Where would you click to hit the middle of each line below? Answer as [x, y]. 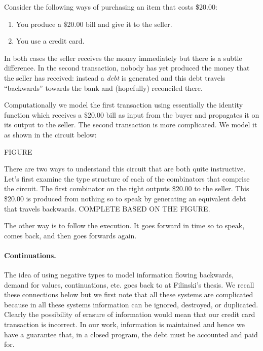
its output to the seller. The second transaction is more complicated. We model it [131, 125]
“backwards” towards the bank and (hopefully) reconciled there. [103, 87]
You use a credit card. [50, 41]
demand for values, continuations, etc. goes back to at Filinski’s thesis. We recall [129, 284]
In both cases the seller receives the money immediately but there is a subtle [123, 58]
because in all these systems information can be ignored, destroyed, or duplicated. [131, 304]
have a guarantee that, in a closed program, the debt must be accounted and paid [131, 334]
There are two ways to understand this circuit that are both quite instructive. [125, 169]
